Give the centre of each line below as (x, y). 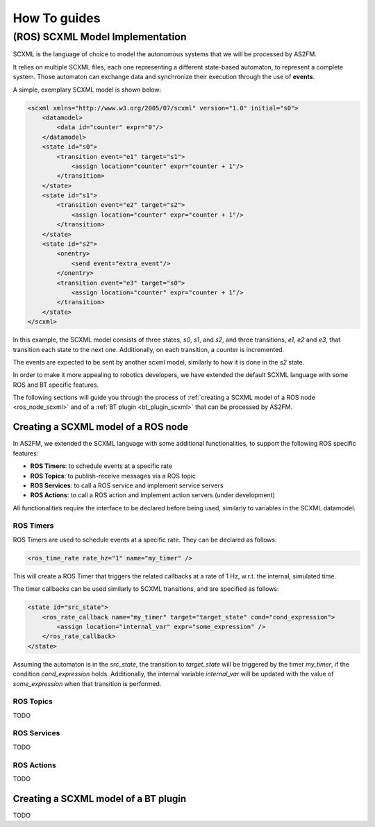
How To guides (57, 18)
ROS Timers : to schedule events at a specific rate (101, 466)
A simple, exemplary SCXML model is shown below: (87, 90)
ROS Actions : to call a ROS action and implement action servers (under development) (153, 495)
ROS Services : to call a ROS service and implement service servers (127, 485)
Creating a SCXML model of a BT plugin (100, 799)
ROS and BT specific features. (56, 385)
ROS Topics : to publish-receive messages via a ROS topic (113, 476)
